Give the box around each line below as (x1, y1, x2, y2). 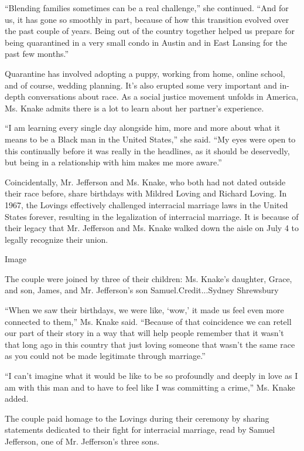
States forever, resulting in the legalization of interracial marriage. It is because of (5, 210, 299, 222)
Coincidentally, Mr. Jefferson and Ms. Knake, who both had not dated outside (5, 175, 286, 188)
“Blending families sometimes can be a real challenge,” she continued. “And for (5, 2, 289, 13)
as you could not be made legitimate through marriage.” (5, 350, 206, 362)
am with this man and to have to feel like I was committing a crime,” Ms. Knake (5, 381, 295, 393)
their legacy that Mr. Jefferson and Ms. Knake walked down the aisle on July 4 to (5, 222, 299, 234)
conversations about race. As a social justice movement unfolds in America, (28, 90, 299, 103)
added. (5, 392, 29, 405)
